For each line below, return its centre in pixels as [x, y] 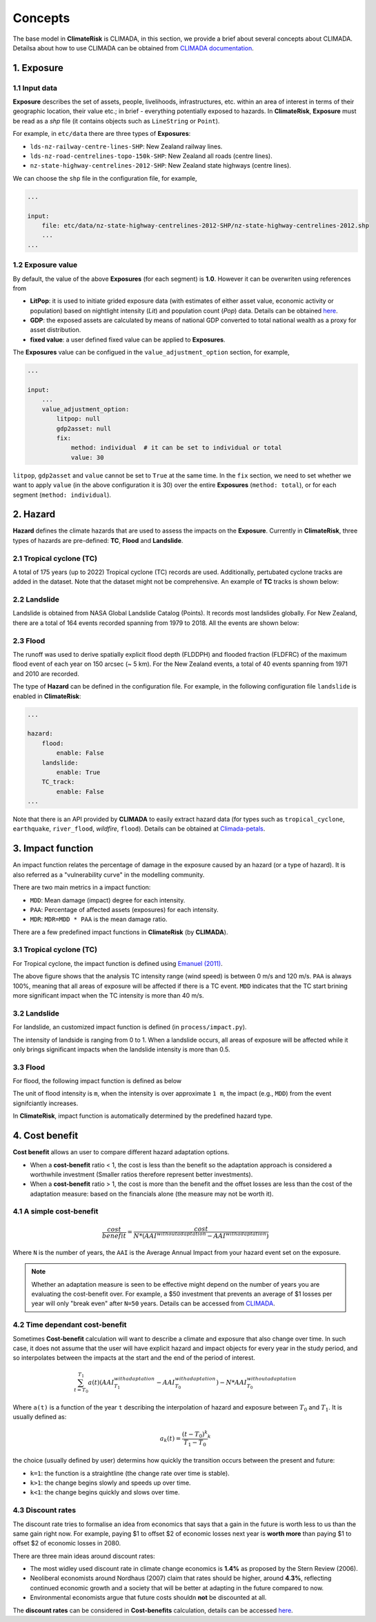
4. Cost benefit [46, 1136]
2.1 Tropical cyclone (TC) [55, 558]
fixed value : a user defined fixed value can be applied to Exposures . [128, 339]
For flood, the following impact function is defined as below [97, 1081]
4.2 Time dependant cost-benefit [70, 1325]
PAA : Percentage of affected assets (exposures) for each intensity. [124, 909]
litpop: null [78, 419]
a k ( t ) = [170, 1439]
